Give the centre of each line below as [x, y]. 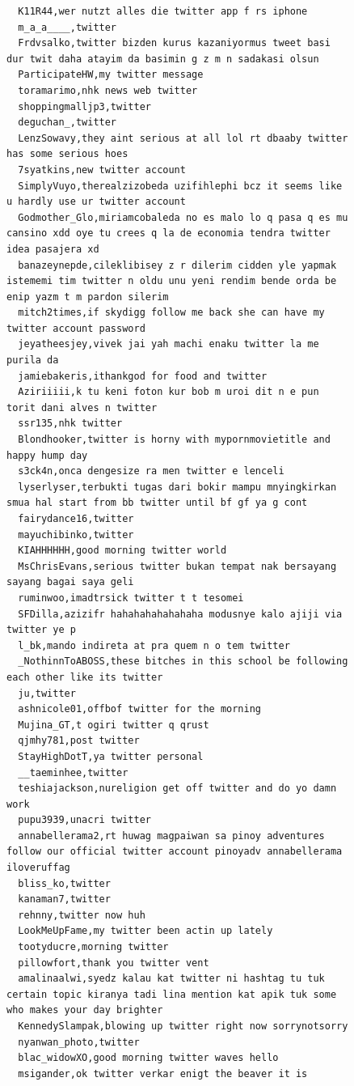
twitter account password [76, 328]
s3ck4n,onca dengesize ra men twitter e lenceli [151, 471]
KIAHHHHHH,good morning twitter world [122, 551]
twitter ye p [41, 630]
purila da [33, 361]
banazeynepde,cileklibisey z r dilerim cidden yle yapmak [177, 265]
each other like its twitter [85, 677]
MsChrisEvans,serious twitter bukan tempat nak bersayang [177, 566]
